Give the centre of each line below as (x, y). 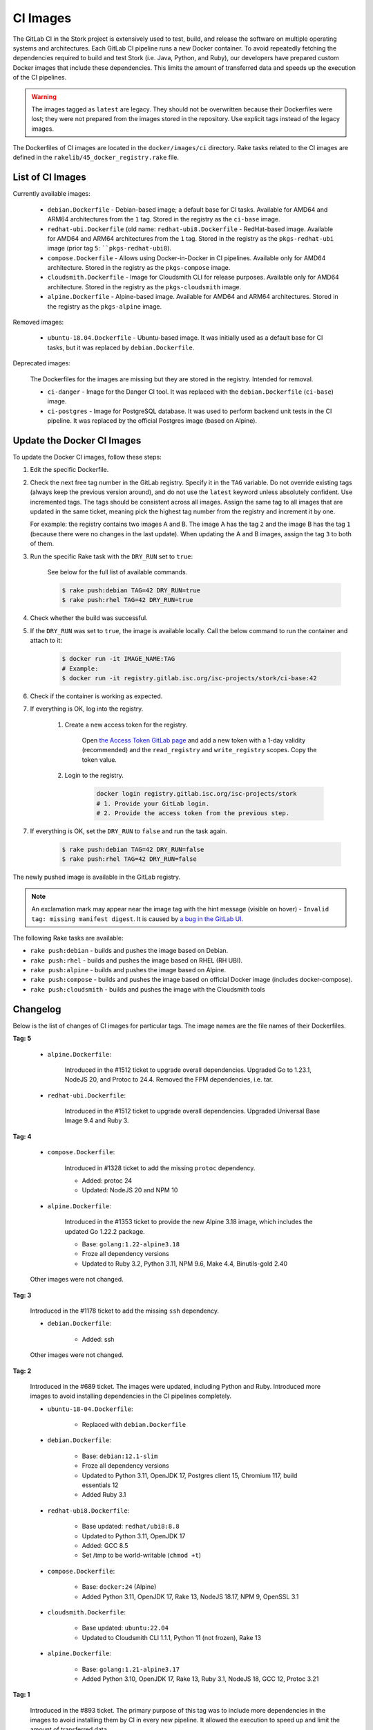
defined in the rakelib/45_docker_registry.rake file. (96, 157)
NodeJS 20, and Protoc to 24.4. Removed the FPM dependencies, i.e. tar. (169, 1080)
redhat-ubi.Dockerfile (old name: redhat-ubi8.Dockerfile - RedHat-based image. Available (190, 229)
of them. (42, 544)
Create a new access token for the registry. (126, 725)
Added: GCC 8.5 (105, 1545)
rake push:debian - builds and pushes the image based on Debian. (129, 951)
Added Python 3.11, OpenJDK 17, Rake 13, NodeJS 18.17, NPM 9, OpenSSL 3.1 (190, 1596)
